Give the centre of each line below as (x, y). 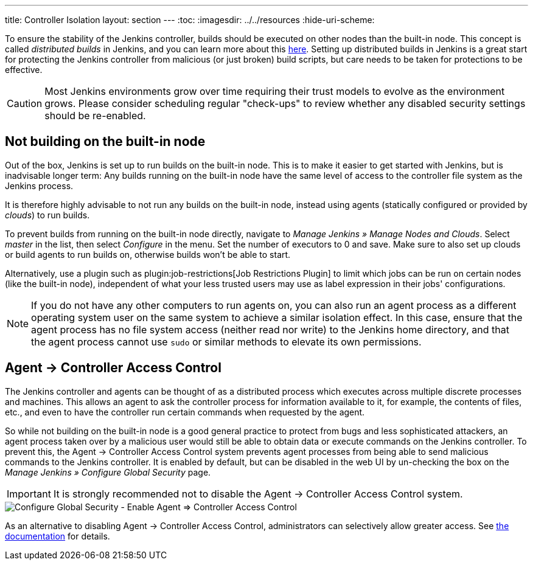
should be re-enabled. (95, 116)
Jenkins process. (39, 185)
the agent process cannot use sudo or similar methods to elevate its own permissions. (226, 341)
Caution (25, 103)
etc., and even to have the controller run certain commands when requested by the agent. (185, 412)
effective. (24, 70)
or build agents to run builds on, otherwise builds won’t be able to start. (148, 254)
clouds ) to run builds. (47, 215)
